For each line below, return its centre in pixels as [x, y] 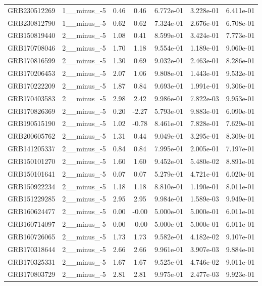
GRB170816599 [32, 60]
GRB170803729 [32, 274]
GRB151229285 [32, 199]
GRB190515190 [32, 123]
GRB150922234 [32, 186]
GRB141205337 [32, 149]
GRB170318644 [32, 249]
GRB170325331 [32, 261]
